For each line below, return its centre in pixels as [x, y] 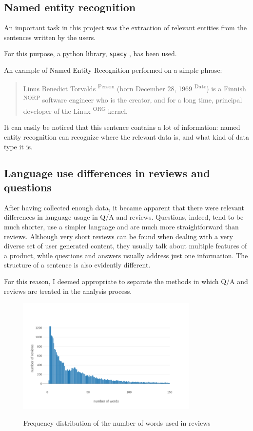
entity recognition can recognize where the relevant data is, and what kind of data [127, 136]
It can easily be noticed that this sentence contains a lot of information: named [122, 127]
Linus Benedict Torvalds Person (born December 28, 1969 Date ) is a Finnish [135, 87]
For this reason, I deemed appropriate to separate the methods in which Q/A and [126, 281]
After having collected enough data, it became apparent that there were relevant [124, 207]
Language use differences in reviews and [107, 173]
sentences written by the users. [50, 37]
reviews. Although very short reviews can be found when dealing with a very [118, 236]
